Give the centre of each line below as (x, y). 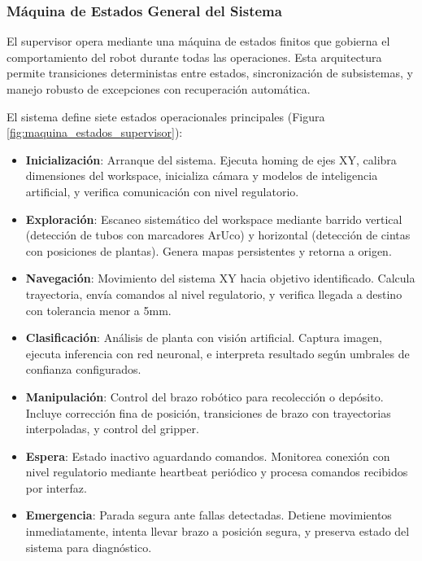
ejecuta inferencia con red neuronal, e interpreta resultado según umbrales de (218, 353)
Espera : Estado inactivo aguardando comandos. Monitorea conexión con (208, 456)
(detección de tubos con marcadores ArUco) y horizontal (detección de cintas (218, 235)
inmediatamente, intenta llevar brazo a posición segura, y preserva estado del (218, 531)
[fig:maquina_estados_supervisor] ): (95, 132)
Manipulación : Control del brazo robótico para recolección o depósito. (204, 396)
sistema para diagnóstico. (89, 547)
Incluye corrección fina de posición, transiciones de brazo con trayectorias (208, 412)
